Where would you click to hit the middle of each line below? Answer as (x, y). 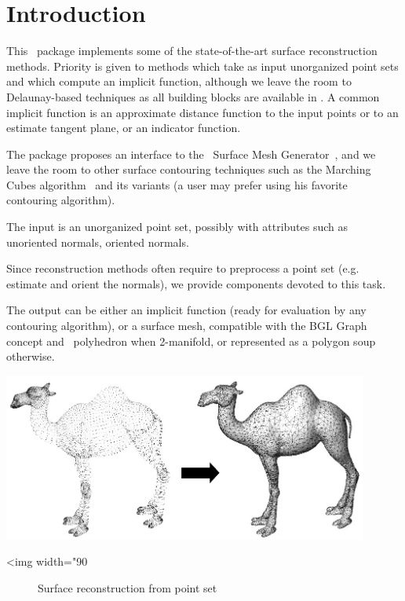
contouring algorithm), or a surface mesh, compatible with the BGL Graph (187, 326)
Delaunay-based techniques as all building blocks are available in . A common (193, 96)
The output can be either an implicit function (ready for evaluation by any (186, 310)
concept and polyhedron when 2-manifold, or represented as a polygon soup (191, 341)
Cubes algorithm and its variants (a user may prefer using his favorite (177, 184)
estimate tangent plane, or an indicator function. (124, 128)
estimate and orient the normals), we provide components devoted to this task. (196, 283)
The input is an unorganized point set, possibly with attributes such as (177, 227)
